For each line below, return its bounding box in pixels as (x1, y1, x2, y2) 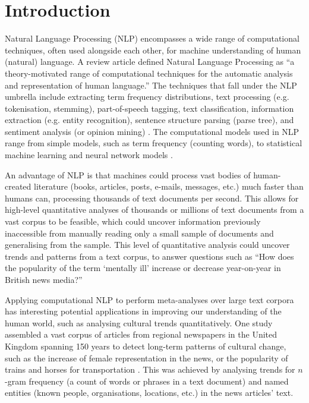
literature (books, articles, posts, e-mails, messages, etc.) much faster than (34, 180, 304, 193)
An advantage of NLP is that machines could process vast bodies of (5, 168, 251, 181)
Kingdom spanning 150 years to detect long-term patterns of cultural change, (5, 339, 286, 352)
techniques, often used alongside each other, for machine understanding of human (5, 43, 301, 56)
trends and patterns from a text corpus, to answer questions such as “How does (5, 250, 294, 262)
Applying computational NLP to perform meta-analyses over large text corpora (5, 293, 294, 306)
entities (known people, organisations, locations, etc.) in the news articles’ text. (5, 386, 294, 399)
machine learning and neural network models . (5, 149, 173, 161)
